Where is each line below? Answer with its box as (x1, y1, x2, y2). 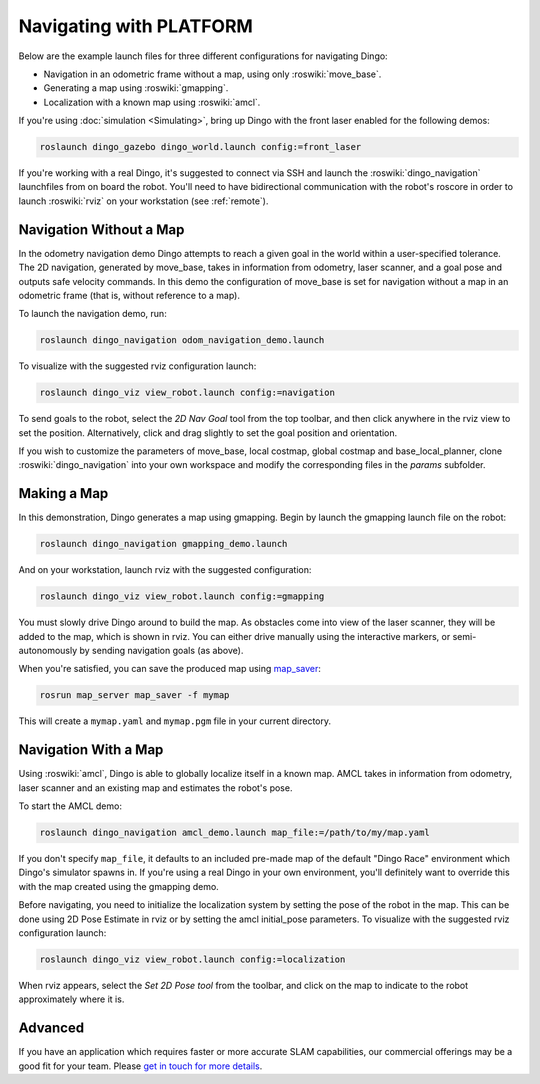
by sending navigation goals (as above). (79, 645, 244, 657)
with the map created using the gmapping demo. (18, 880, 219, 892)
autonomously (18, 645, 78, 657)
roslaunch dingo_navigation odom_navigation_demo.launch (39, 335, 325, 346)
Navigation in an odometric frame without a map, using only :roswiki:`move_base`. (43, 68, 382, 80)
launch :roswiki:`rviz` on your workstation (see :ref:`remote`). (18, 195, 269, 207)
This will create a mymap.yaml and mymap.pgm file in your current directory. (18, 715, 332, 727)
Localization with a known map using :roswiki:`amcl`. (43, 96, 261, 108)
